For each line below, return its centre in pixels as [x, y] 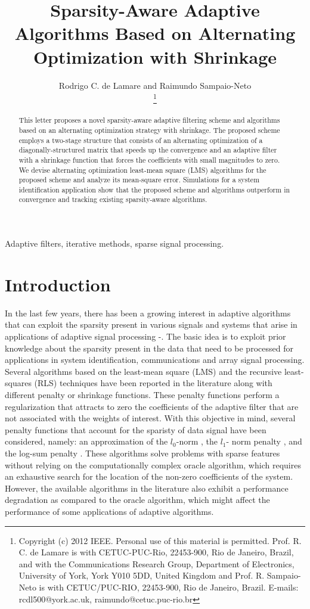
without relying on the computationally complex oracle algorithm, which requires [153, 464]
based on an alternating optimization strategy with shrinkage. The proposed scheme [149, 130]
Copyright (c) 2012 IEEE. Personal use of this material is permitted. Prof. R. [160, 540]
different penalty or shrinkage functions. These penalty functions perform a [142, 394]
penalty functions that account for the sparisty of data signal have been [136, 429]
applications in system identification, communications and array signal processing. [155, 360]
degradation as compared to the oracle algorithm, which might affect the [137, 500]
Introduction [58, 284]
